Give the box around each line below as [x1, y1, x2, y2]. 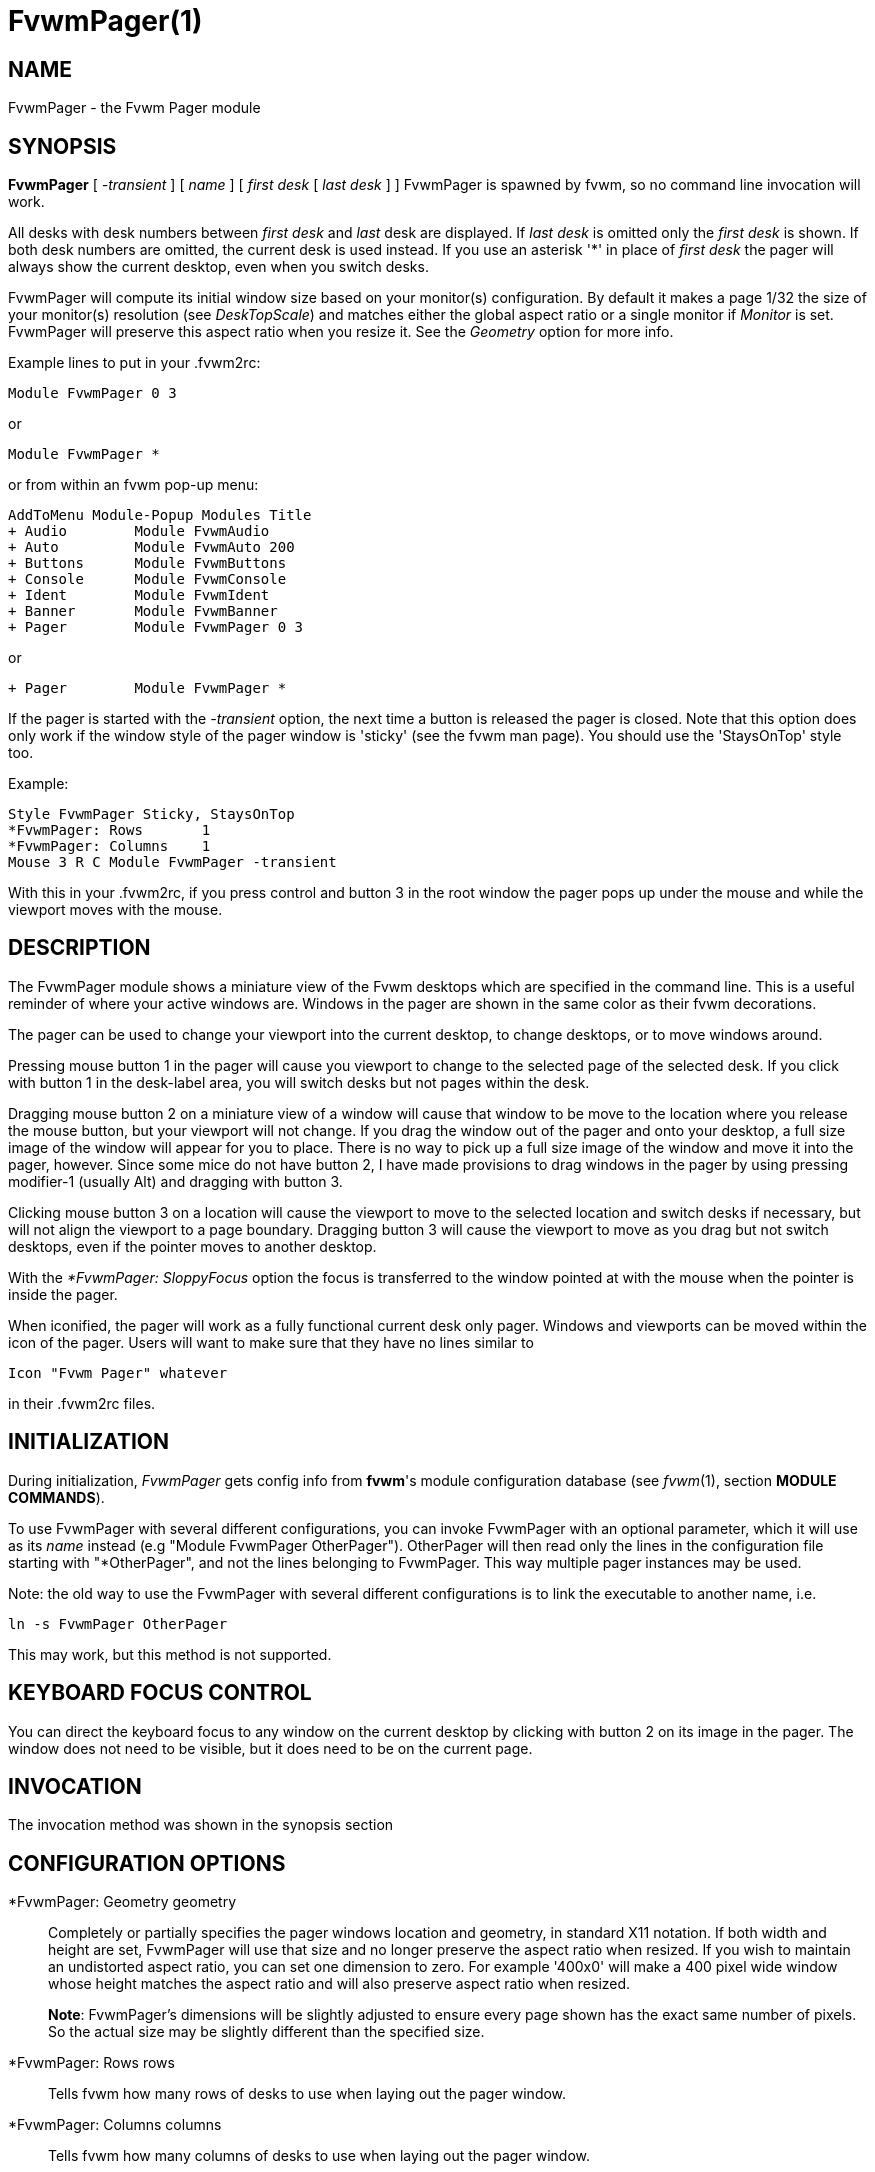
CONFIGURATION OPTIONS [8, 1850, 286, 1876]
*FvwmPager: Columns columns [8, 2116, 222, 2134]
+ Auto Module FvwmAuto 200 [8, 539, 295, 556]
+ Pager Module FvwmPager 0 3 [8, 619, 304, 636]
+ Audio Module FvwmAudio [8, 523, 270, 540]
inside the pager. [8, 1285, 118, 1303]
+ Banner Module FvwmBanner [8, 603, 278, 620]
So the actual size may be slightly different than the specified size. [48, 2023, 485, 2041]
